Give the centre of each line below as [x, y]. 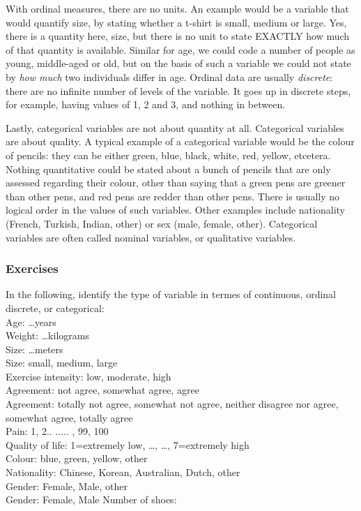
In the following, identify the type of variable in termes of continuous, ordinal [171, 294]
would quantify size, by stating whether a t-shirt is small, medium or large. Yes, [176, 22]
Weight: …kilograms [47, 335]
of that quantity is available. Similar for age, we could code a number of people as [180, 49]
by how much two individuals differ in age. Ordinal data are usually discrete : [169, 76]
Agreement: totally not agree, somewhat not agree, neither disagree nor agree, [172, 404]
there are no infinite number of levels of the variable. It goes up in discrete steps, [178, 90]
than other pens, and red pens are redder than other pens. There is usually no [173, 196]
